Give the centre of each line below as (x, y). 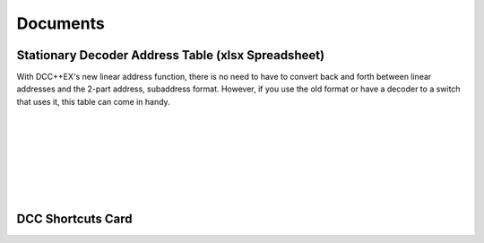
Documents (60, 23)
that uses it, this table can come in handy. (93, 101)
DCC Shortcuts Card (75, 219)
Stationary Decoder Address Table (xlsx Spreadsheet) (171, 55)
